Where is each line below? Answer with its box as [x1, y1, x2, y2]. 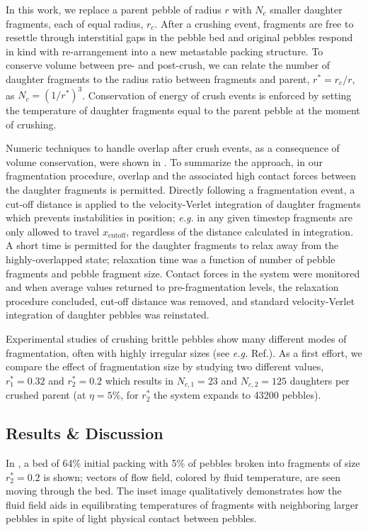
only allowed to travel [6, 223, 100, 238]
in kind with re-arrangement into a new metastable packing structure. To [6, 43, 323, 58]
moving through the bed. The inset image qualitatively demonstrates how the [6, 483, 342, 498]
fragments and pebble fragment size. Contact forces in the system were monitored [6, 265, 360, 280]
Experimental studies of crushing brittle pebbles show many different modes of [6, 331, 347, 346]
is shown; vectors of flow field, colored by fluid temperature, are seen [43, 469, 340, 484]
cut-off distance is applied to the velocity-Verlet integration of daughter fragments [6, 196, 361, 211]
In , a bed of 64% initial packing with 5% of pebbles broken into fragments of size [6, 456, 360, 470]
